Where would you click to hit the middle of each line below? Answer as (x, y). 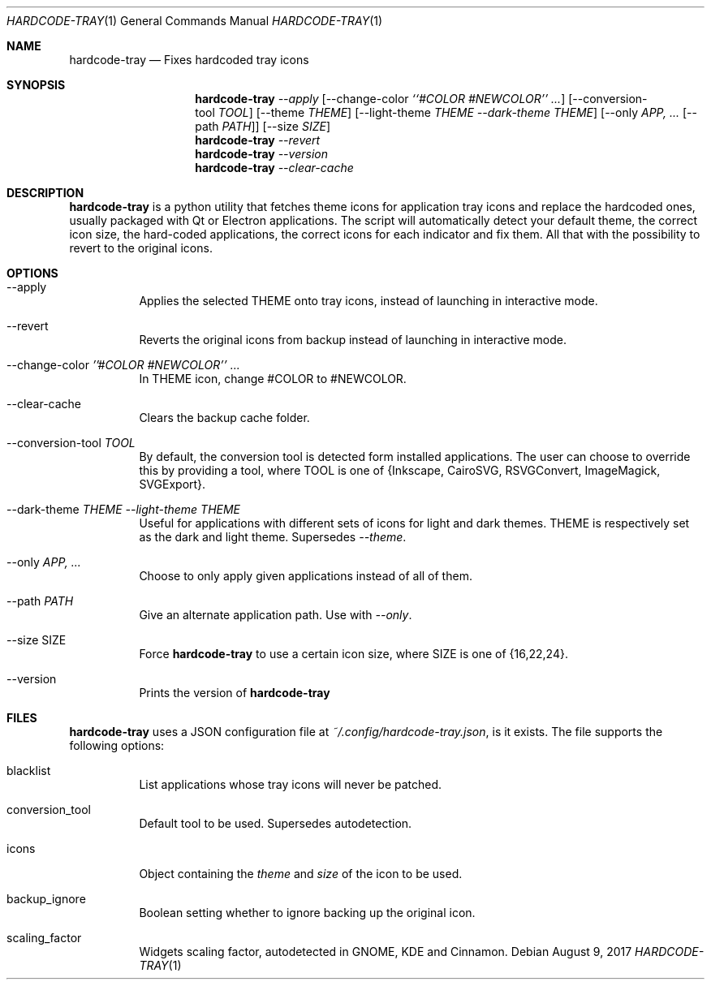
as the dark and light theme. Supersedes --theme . (273, 537)
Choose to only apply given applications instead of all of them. (306, 576)
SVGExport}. (172, 484)
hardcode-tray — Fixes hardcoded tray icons (189, 60)
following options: (117, 745)
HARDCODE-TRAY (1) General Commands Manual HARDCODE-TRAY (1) (195, 21)
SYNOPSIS (36, 85)
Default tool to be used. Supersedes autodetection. (276, 823)
